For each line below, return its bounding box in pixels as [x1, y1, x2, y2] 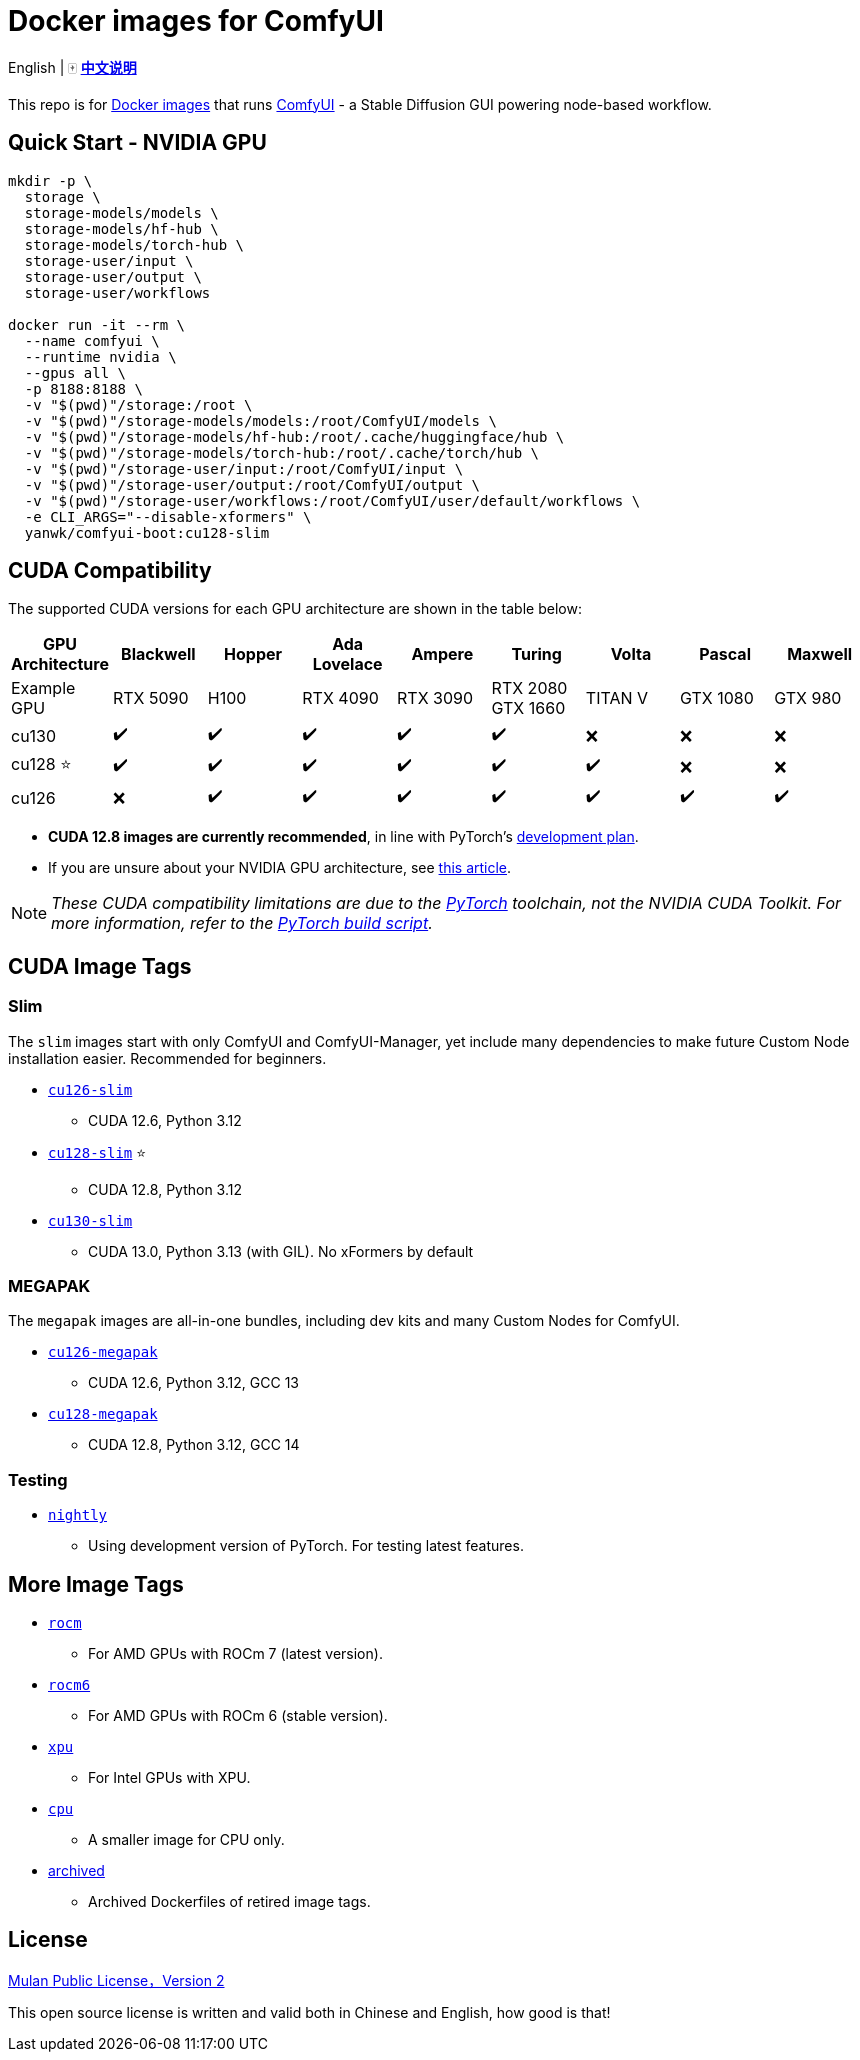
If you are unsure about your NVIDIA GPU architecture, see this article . [48, 859, 512, 877]
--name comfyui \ [24, 332, 160, 349]
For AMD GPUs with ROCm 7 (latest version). [88, 1645, 383, 1662]
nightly [48, 1507, 108, 1524]
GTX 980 [774, 688, 842, 709]
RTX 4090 [302, 688, 379, 709]
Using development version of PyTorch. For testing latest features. [88, 1537, 524, 1555]
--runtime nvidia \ [24, 348, 177, 365]
